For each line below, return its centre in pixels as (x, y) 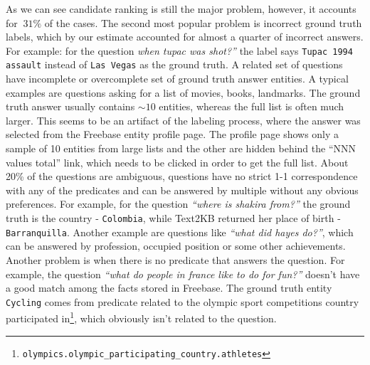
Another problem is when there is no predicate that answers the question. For (175, 259)
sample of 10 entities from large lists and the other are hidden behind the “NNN (181, 148)
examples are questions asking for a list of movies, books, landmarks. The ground (183, 92)
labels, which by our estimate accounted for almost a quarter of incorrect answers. (185, 37)
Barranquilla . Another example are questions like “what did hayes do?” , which (180, 232)
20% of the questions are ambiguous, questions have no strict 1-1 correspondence (182, 176)
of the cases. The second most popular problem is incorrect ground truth (203, 22)
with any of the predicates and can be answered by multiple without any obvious (182, 190)
